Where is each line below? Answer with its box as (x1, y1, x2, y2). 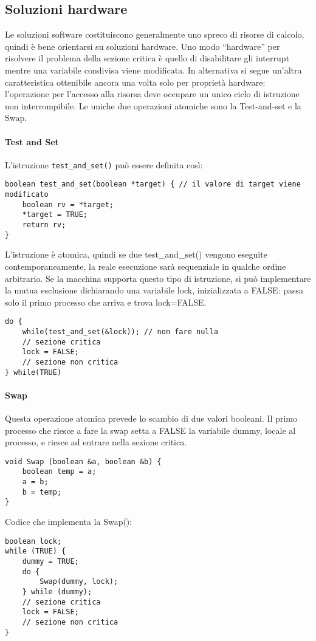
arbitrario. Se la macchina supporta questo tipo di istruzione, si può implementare (5, 272, 311, 284)
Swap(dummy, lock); (39, 577, 118, 586)
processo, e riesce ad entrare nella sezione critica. (5, 436, 187, 448)
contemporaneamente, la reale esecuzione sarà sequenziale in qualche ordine (5, 259, 286, 272)
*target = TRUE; (22, 210, 88, 219)
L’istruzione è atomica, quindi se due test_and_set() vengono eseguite (5, 248, 267, 261)
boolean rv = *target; (22, 200, 114, 209)
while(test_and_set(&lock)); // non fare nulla (22, 327, 218, 336)
